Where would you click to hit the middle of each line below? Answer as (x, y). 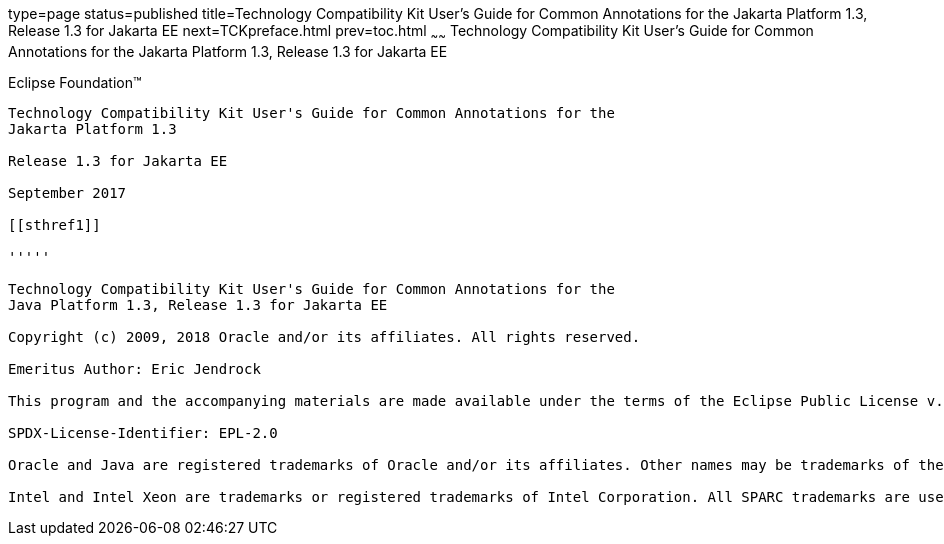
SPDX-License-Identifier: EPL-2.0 (143, 432)
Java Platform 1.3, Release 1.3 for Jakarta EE (198, 304)
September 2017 (67, 192)
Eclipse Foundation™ (75, 82)
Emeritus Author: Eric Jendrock (134, 368)
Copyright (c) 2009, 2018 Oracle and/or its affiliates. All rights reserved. (324, 336)
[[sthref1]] (54, 224)
